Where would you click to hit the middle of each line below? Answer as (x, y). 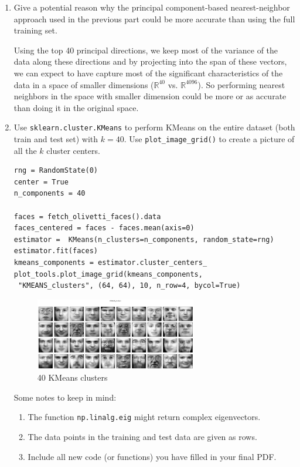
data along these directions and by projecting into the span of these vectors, (150, 61)
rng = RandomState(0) (56, 171)
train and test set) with (56, 139)
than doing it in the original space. (76, 107)
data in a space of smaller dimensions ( (84, 84)
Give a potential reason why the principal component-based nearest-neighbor (152, 7)
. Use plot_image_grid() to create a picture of (209, 139)
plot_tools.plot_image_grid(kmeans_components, (108, 274)
